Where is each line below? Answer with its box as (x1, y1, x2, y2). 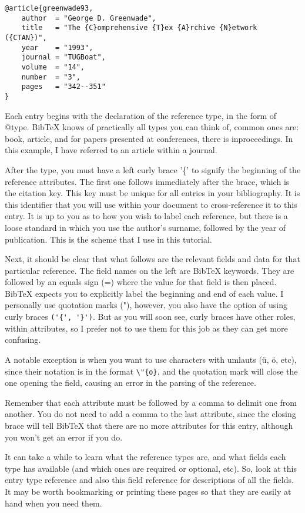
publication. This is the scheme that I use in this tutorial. (5, 233, 212, 245)
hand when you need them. (5, 497, 102, 509)
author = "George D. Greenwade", (21, 14, 156, 22)
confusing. (5, 333, 41, 346)
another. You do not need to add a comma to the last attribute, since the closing (5, 408, 296, 420)
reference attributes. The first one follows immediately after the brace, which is (5, 175, 290, 187)
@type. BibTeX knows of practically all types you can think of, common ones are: (5, 121, 299, 133)
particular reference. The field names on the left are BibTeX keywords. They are (5, 264, 294, 276)
